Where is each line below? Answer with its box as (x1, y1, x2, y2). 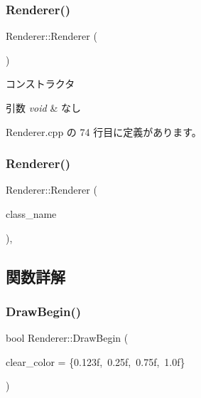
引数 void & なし (6, 100, 81, 115)
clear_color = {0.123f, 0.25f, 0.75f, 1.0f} (6, 354, 185, 369)
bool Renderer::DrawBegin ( (6, 330, 129, 345)
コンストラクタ (6, 76, 75, 91)
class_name (6, 206, 57, 221)
